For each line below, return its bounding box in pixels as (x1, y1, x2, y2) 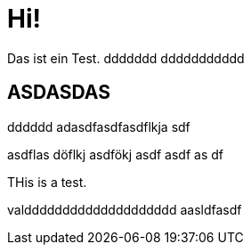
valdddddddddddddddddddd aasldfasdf (7, 201, 242, 217)
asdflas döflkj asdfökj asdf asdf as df (7, 146, 223, 162)
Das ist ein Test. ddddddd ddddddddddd (7, 50, 245, 66)
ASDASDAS (7, 81, 110, 104)
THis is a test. (7, 174, 87, 190)
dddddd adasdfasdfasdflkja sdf (7, 118, 190, 134)
